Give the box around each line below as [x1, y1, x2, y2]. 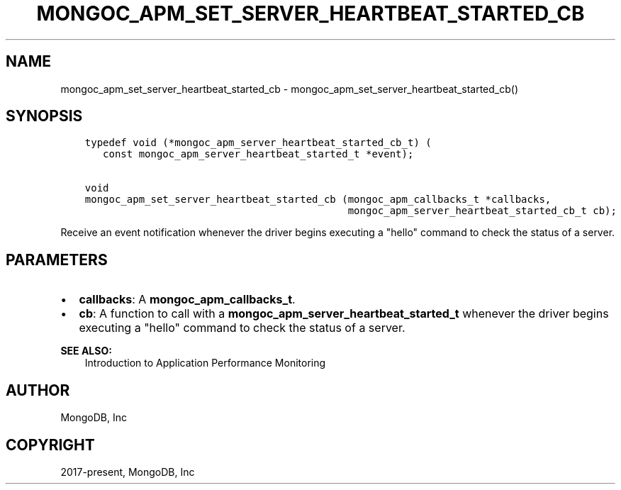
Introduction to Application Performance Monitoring [84, 357, 326, 369]
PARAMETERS [6, 250, 108, 269]
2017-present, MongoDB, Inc [60, 465, 195, 478]
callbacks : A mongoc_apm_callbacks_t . [79, 292, 296, 307]
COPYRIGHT [6, 435, 95, 454]
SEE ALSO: [60, 345, 112, 357]
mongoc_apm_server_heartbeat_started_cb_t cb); [347, 205, 617, 217]
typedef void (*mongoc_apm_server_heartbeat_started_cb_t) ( [84, 137, 432, 149]
